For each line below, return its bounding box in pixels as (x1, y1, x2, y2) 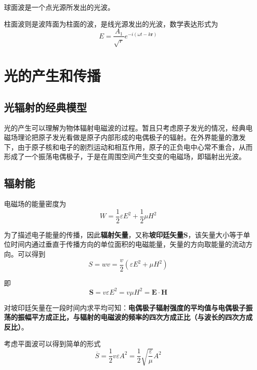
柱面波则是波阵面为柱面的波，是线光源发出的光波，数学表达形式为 (4, 18, 218, 29)
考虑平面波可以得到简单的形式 (4, 338, 101, 348)
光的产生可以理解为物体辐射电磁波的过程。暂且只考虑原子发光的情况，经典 (4, 122, 246, 133)
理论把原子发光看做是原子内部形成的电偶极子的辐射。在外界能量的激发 (17, 132, 246, 142)
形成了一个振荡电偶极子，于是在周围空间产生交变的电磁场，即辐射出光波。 (4, 151, 246, 162)
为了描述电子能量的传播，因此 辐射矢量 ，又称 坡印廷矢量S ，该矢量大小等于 (4, 229, 243, 239)
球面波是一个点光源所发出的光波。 (4, 2, 114, 12)
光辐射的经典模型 (4, 99, 87, 114)
